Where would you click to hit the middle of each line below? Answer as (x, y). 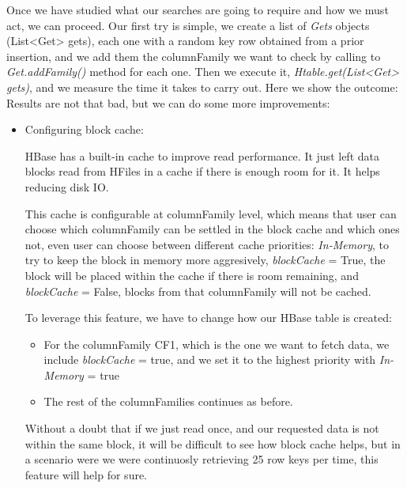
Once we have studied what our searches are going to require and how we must (198, 9)
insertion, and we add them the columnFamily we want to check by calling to (194, 56)
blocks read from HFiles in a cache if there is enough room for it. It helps (202, 171)
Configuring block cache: (84, 129)
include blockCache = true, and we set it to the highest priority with (210, 359)
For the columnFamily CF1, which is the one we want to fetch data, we (217, 344)
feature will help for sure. (86, 474)
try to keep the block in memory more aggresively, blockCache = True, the (205, 260)
